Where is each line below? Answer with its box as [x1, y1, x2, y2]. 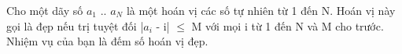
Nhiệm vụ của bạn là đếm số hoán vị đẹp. [6, 33, 208, 49]
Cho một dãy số [6, 2, 83, 18]
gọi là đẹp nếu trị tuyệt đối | [6, 17, 144, 34]
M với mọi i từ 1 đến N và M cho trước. [191, 17, 384, 34]
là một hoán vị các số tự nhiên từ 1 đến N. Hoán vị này [126, 2, 396, 18]
